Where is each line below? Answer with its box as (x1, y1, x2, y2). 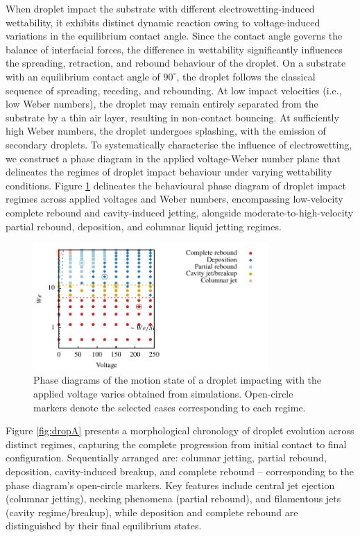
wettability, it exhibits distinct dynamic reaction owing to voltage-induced (6, 15, 320, 29)
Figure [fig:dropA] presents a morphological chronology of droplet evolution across (6, 423, 354, 438)
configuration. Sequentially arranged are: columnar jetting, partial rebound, (6, 450, 327, 465)
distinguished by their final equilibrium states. (6, 518, 202, 533)
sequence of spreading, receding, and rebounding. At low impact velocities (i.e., (6, 83, 342, 97)
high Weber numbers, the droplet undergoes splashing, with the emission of (6, 123, 326, 138)
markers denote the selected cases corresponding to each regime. (33, 400, 306, 414)
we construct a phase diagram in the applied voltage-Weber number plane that (6, 151, 341, 165)
